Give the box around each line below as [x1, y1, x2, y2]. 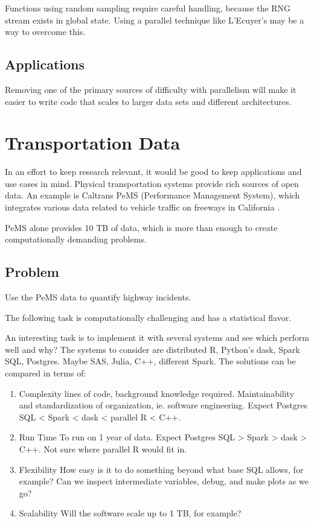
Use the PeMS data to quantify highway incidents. [5, 291, 191, 303]
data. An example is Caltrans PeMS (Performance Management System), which [5, 189, 300, 201]
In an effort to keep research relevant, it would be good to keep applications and [5, 165, 302, 178]
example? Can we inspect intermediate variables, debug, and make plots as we [19, 475, 309, 487]
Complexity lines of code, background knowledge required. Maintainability [19, 387, 295, 399]
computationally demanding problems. [5, 233, 147, 246]
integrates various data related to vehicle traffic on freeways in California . [5, 201, 280, 214]
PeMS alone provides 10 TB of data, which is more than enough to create [5, 221, 278, 233]
